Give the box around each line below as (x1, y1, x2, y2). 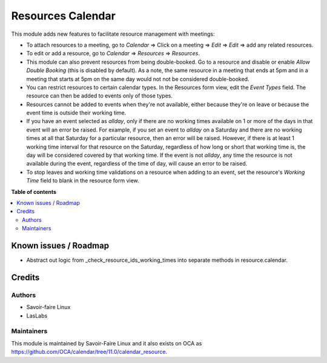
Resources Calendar (11, 9, 116, 22)
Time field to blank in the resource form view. (26, 177, 139, 184)
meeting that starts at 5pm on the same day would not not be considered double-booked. (26, 75, 249, 82)
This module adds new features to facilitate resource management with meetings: (11, 30, 215, 38)
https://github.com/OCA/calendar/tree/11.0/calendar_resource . (11, 348, 168, 356)
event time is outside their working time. (26, 109, 127, 116)
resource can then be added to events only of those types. (26, 92, 173, 99)
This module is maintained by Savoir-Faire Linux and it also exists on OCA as (11, 339, 202, 347)
